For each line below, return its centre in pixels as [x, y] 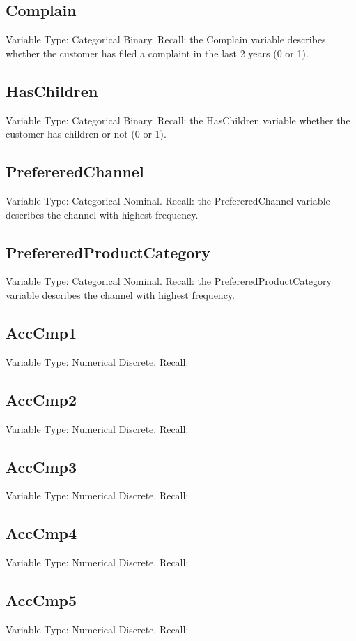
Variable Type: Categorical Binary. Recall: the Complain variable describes [166, 39]
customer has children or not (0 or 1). [86, 134]
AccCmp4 [41, 533]
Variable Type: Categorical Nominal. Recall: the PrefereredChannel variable [168, 200]
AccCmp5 [41, 600]
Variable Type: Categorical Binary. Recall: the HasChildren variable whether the [178, 120]
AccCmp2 [41, 399]
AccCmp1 [41, 332]
